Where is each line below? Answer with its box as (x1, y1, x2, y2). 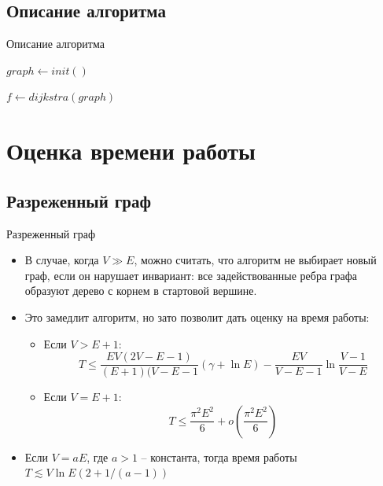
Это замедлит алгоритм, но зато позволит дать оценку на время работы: (24, 308, 370, 325)
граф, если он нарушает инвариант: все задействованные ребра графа (24, 267, 358, 283)
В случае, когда (24, 252, 99, 268)
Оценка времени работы (6, 134, 256, 167)
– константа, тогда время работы (141, 448, 297, 465)
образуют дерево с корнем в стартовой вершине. (24, 282, 257, 299)
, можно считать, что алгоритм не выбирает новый (134, 252, 377, 268)
